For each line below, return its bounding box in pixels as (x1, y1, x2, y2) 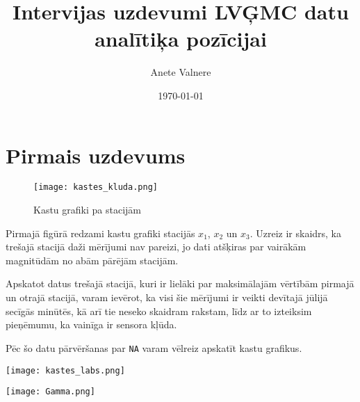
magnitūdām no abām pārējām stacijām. (6, 252, 179, 267)
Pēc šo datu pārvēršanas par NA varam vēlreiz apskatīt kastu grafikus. (6, 340, 302, 355)
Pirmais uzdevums (6, 140, 186, 169)
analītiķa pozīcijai (95, 24, 267, 53)
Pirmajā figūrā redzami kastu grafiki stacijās (6, 225, 195, 240)
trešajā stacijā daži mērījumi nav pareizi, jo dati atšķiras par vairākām (6, 239, 306, 254)
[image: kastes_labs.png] (6, 365, 125, 376)
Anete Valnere (150, 65, 211, 79)
